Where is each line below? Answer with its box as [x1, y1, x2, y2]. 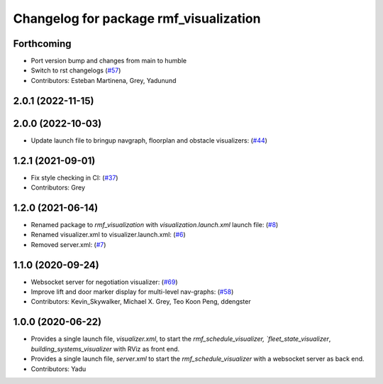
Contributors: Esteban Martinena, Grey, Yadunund [30, 76, 177, 84]
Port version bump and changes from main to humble [30, 57, 187, 65]
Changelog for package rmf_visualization [13, 11, 261, 26]
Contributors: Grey [30, 183, 85, 192]
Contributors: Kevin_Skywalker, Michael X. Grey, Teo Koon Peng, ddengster [30, 297, 251, 306]
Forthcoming [13, 38, 72, 50]
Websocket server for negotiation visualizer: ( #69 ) [30, 278, 178, 286]
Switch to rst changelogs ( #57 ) [30, 66, 121, 75]
